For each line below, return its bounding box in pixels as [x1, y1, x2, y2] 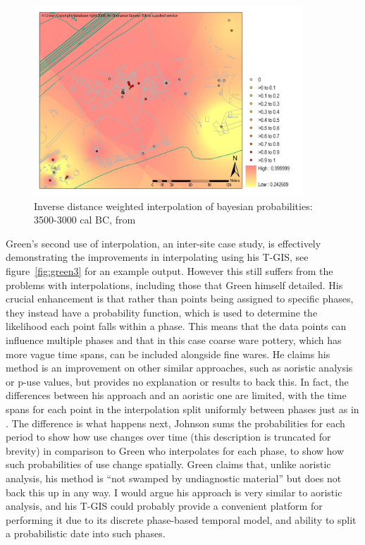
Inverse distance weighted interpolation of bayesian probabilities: [34, 198, 313, 213]
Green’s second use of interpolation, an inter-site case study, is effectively [6, 235, 321, 250]
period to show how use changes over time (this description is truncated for [6, 429, 331, 444]
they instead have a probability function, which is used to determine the [6, 305, 318, 319]
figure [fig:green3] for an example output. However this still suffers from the [6, 264, 333, 278]
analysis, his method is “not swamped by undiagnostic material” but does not [6, 470, 342, 485]
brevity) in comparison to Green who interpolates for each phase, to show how [6, 443, 345, 458]
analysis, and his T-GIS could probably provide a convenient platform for [6, 498, 323, 513]
